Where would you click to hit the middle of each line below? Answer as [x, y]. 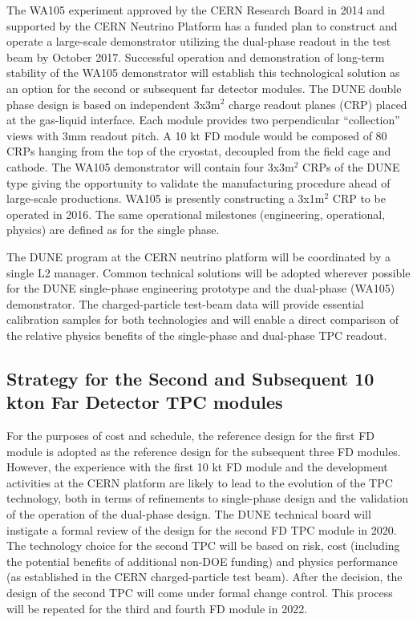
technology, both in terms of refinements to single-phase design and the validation [207, 498]
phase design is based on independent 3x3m [113, 104]
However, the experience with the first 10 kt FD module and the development [197, 467]
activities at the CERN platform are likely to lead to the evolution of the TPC [200, 482]
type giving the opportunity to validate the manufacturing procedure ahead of [198, 182]
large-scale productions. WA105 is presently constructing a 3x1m [166, 198]
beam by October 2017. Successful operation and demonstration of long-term [196, 57]
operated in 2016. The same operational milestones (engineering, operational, [196, 214]
